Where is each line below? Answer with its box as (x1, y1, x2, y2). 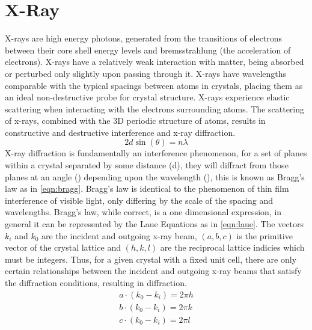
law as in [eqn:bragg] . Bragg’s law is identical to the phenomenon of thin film (5, 182, 289, 195)
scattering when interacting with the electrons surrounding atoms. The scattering (5, 102, 305, 115)
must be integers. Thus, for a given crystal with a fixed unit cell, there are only (5, 252, 297, 265)
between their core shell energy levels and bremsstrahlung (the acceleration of (5, 43, 291, 56)
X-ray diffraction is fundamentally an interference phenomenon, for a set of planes (5, 147, 307, 159)
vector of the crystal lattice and (5, 241, 121, 254)
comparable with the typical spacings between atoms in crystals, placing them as (5, 79, 303, 91)
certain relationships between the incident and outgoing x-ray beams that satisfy (5, 264, 302, 277)
